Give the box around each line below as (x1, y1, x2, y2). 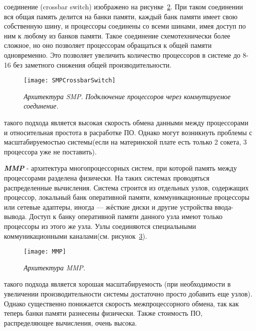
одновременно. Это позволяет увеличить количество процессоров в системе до (4, 49, 241, 60)
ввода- (215, 201, 234, 212)
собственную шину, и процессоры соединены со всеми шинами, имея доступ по (4, 21, 246, 31)
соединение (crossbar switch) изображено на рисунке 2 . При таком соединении (4, 1, 243, 11)
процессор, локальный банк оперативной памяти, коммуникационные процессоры (4, 192, 250, 202)
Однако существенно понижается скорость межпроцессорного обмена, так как (4, 298, 239, 308)
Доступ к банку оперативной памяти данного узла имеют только (29, 211, 223, 221)
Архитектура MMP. (24, 262, 85, 272)
